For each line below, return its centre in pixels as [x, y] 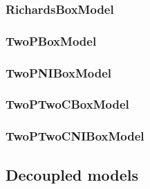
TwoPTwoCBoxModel [67, 104]
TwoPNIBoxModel [58, 72]
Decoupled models [72, 174]
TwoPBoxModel [51, 40]
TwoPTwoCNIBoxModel [75, 136]
